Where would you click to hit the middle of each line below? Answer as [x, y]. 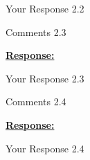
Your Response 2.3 [45, 78]
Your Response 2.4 [45, 148]
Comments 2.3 [36, 32]
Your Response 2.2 [45, 8]
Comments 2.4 [36, 101]
